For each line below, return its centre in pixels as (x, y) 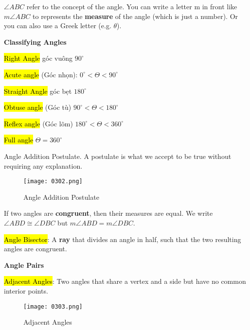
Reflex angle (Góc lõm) (38, 123)
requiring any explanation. (43, 165)
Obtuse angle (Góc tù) (38, 107)
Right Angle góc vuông (38, 58)
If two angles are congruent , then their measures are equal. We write (108, 213)
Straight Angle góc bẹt (38, 91)
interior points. (26, 290)
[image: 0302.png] (53, 182)
